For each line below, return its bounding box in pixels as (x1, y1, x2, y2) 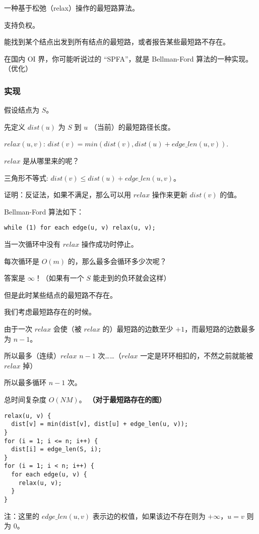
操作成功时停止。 (81, 239, 138, 249)
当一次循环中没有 (4, 239, 60, 249)
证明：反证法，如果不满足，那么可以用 (4, 189, 131, 200)
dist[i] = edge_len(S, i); (11, 446, 102, 453)
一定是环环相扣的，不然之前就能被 (140, 350, 253, 361)
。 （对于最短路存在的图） (79, 394, 166, 404)
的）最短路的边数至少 (102, 323, 173, 334)
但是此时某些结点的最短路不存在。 (4, 289, 117, 300)
